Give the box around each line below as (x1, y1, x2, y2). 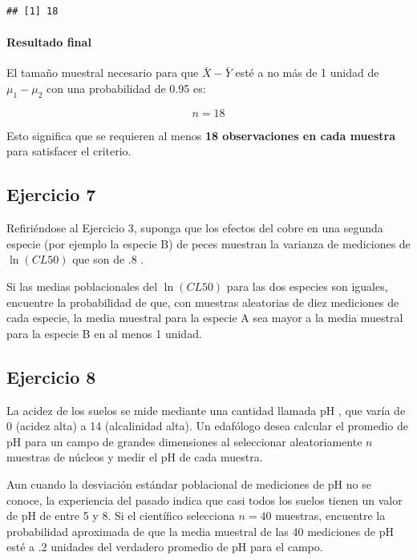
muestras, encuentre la (275, 507, 386, 524)
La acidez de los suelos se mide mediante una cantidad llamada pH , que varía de (6, 401, 406, 418)
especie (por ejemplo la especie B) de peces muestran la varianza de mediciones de (6, 235, 411, 252)
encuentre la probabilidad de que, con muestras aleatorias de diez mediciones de (6, 293, 399, 310)
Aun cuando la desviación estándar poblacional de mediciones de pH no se (6, 475, 371, 492)
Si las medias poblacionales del (6, 277, 158, 294)
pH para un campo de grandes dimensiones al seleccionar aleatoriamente (6, 433, 362, 449)
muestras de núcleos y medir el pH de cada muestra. (6, 449, 263, 465)
